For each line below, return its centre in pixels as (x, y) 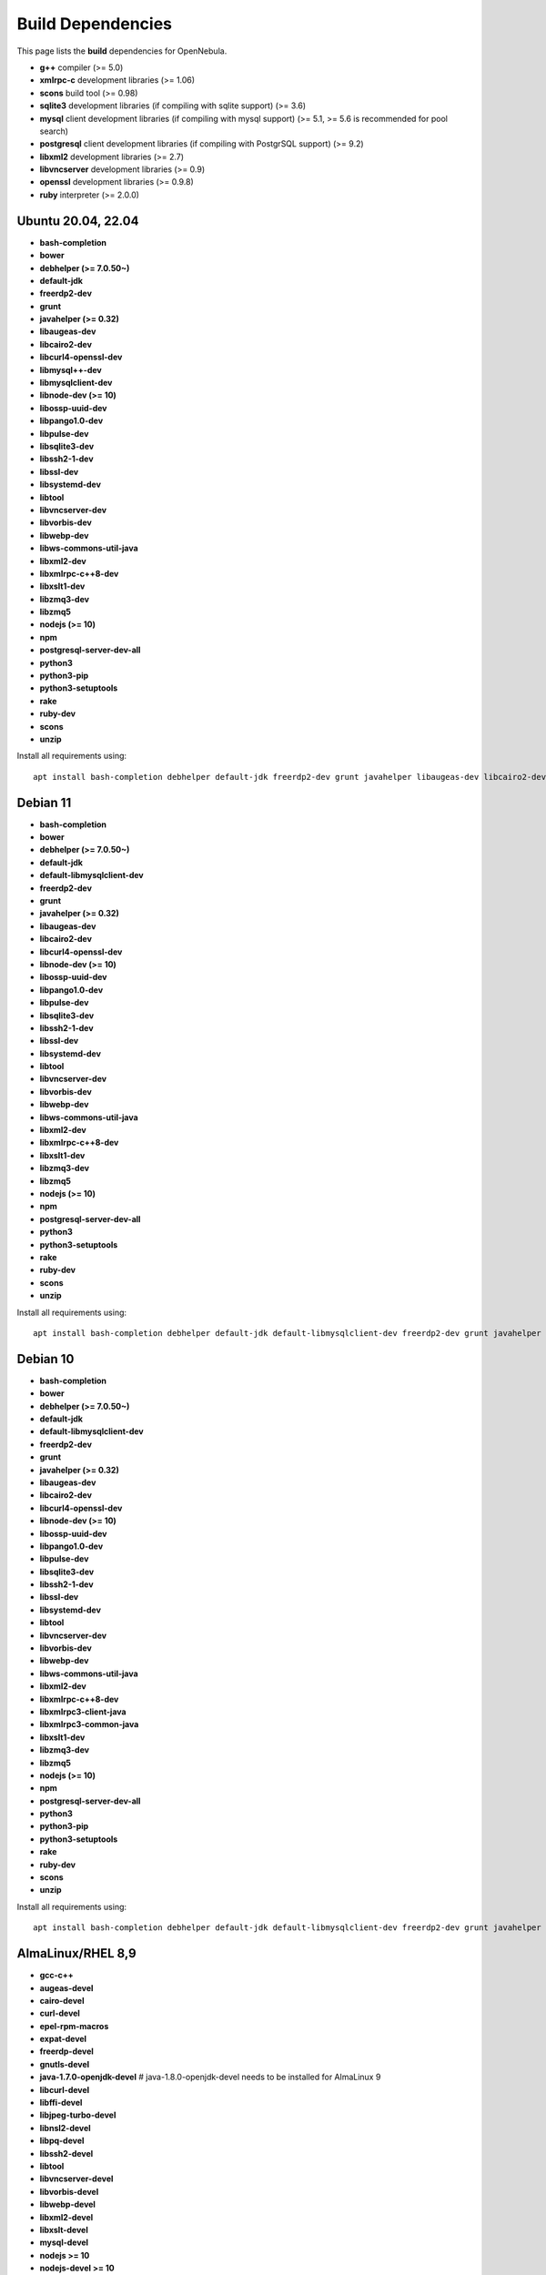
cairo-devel (62, 2000)
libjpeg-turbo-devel (78, 2115)
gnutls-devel (65, 2064)
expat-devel (63, 2039)
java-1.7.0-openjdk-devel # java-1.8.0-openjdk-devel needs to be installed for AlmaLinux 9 (210, 2077)
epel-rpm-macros (74, 2026)
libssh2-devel (66, 2153)
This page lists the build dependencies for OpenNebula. (122, 51)
